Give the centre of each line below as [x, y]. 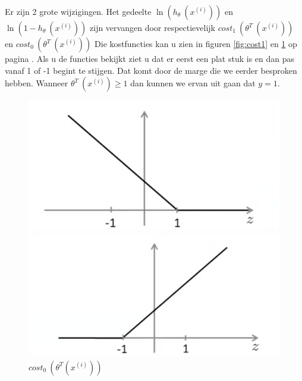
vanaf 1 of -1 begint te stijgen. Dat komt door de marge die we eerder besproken [151, 70]
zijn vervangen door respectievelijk [153, 27]
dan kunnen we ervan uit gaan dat [193, 83]
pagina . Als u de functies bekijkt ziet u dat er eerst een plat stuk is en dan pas [150, 58]
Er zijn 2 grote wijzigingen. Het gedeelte [78, 11]
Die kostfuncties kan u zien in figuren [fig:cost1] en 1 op [196, 43]
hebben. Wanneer [37, 83]
